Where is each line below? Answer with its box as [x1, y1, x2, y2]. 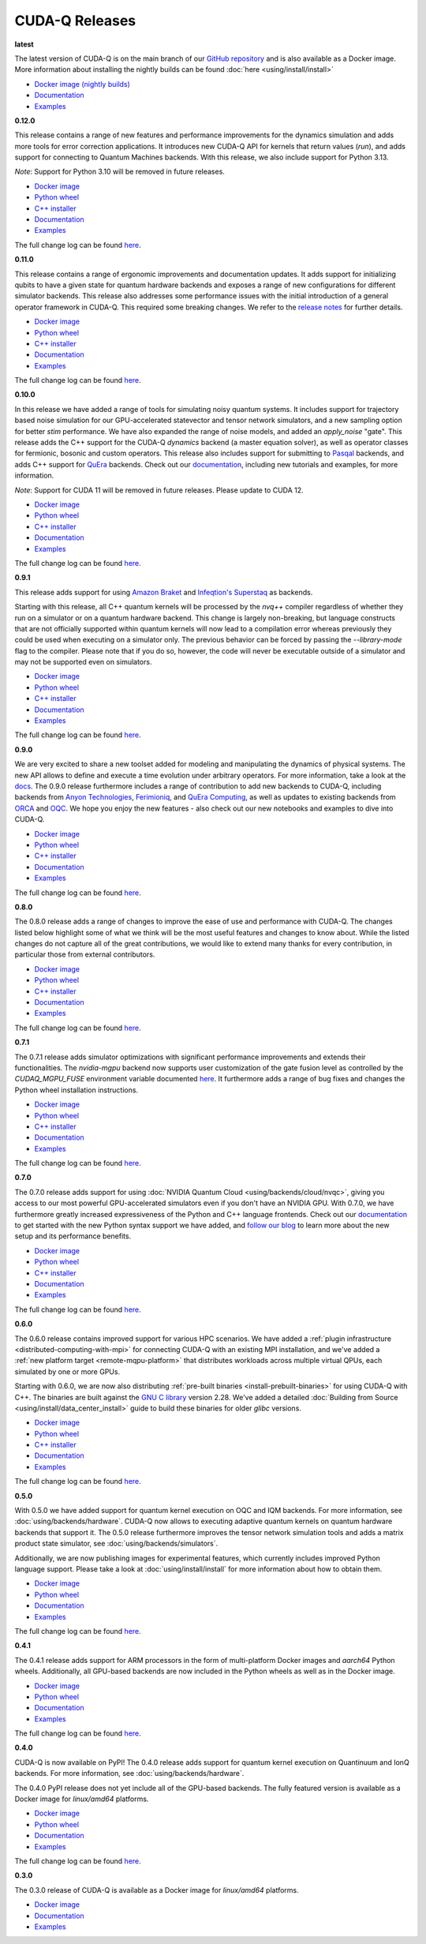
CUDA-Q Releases [14, 12, 136, 29]
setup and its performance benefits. [14, 1231, 132, 1241]
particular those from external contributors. [14, 950, 155, 959]
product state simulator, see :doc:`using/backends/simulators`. [14, 1539, 219, 1549]
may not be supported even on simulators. [14, 657, 152, 667]
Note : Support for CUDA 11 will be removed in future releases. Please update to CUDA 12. [14, 485, 304, 495]
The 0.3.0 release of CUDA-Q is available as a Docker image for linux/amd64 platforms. [14, 1885, 299, 1894]
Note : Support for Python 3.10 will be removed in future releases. [14, 167, 225, 177]
